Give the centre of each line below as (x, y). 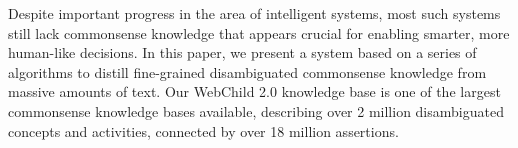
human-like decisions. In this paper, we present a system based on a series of (242, 52)
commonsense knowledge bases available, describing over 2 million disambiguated (256, 110)
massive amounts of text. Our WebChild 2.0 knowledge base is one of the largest (254, 91)
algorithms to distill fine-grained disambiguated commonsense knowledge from (247, 71)
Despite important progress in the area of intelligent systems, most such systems (254, 13)
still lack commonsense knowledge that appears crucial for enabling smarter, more (259, 32)
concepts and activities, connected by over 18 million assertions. (203, 130)
